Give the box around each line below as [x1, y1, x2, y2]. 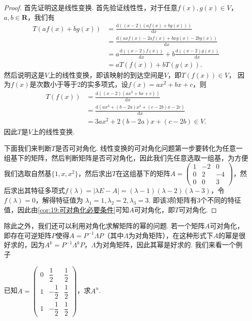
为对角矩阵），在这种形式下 [128, 230, 213, 240]
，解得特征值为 [35, 194, 83, 205]
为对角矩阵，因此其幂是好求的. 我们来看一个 [95, 240, 236, 250]
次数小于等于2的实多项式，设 [36, 79, 128, 89]
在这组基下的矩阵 [116, 168, 171, 178]
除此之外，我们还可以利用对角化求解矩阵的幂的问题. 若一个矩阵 [4, 221, 205, 231]
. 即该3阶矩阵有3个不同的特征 [148, 194, 241, 205]
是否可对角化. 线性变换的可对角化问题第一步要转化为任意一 [55, 143, 243, 153]
